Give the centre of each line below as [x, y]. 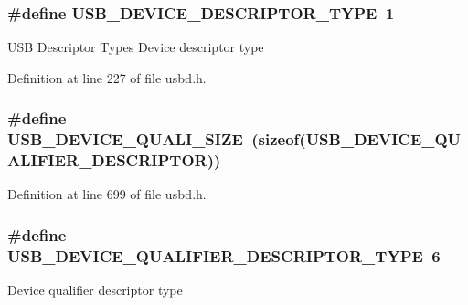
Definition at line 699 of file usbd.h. [107, 194]
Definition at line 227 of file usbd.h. [107, 77]
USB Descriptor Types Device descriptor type [136, 47]
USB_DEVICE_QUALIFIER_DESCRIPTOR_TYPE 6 [224, 255]
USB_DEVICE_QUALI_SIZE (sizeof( [157, 139]
